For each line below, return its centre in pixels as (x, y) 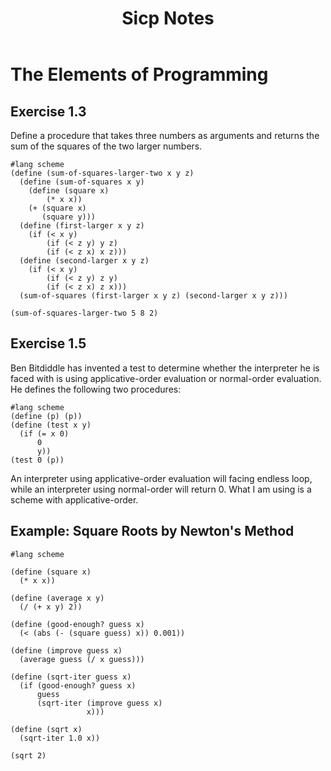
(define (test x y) (51, 425)
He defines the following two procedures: (96, 389)
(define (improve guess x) (66, 650)
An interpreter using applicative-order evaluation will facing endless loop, (161, 478)
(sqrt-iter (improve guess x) (99, 703)
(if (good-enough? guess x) (78, 685)
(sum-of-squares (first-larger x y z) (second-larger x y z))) (153, 296)
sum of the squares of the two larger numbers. (106, 146)
